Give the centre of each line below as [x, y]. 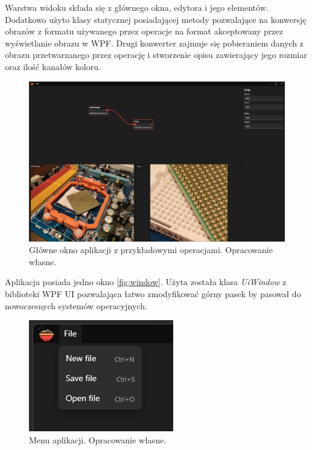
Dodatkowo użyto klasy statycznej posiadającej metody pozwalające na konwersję [156, 19]
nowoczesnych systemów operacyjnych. [76, 305]
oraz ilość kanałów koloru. [53, 66]
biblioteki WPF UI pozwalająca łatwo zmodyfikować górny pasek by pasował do [153, 293]
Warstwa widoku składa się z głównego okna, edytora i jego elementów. [137, 7]
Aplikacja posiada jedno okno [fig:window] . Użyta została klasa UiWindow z [146, 282]
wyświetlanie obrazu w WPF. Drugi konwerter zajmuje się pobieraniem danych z [154, 43]
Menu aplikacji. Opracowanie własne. [98, 439]
